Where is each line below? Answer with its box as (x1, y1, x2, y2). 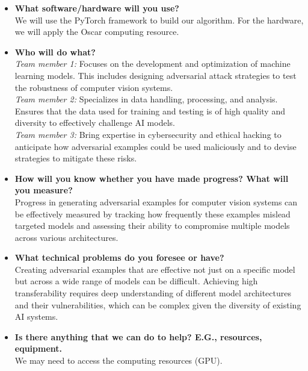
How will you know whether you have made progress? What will (14, 172, 289, 184)
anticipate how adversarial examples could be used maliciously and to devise (14, 140, 297, 152)
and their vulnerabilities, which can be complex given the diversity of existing (14, 298, 301, 311)
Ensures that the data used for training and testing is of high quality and (14, 104, 285, 117)
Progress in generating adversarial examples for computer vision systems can (14, 195, 298, 208)
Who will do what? (14, 45, 96, 58)
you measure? (14, 184, 73, 196)
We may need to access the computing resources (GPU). (14, 354, 223, 367)
